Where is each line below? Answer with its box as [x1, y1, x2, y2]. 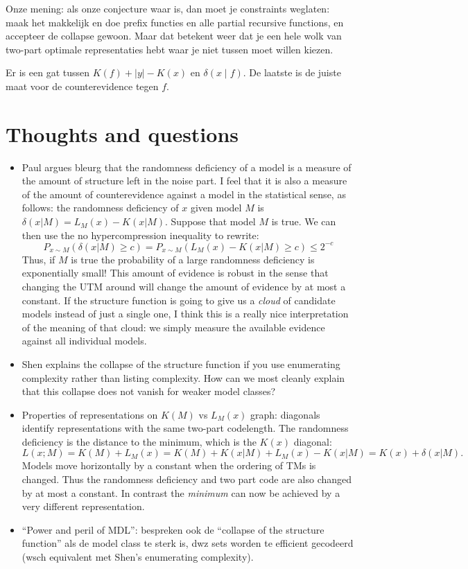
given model [190, 200, 242, 215]
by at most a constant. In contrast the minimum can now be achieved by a [21, 485, 340, 500]
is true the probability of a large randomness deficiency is [71, 252, 315, 266]
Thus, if [21, 252, 55, 266]
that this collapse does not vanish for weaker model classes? [21, 384, 276, 399]
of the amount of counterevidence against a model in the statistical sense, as [21, 186, 346, 201]
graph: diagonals [250, 407, 320, 421]
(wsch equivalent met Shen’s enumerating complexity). [21, 550, 254, 564]
